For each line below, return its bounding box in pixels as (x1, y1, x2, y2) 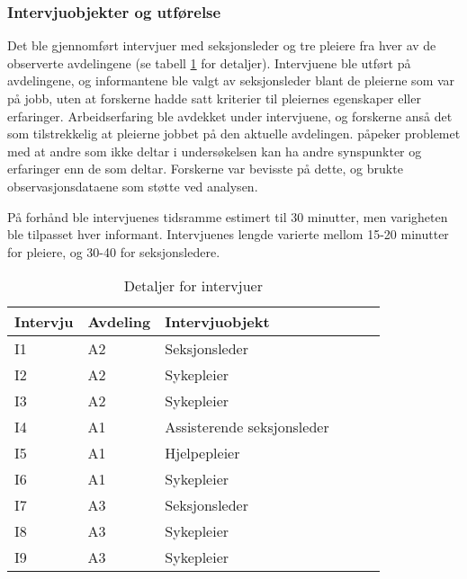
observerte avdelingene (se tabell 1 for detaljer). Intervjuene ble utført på (7, 53, 411, 72)
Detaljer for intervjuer (123, 275, 263, 297)
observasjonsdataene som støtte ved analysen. (7, 176, 258, 195)
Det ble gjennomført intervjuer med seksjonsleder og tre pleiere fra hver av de (7, 36, 436, 55)
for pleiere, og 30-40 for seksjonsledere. (7, 242, 220, 261)
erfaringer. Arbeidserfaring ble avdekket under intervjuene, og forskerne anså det (7, 106, 453, 125)
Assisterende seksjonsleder (165, 416, 329, 438)
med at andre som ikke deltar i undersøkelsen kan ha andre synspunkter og (7, 141, 422, 160)
